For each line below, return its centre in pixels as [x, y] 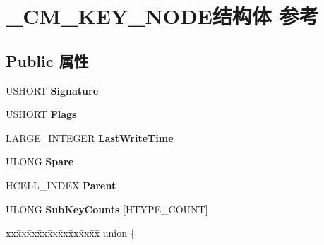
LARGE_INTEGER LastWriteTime [90, 137]
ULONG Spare [40, 161]
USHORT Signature [52, 90]
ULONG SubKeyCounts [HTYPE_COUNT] [107, 209]
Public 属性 [47, 60]
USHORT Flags [41, 114]
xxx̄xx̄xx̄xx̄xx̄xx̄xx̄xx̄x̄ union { [71, 233]
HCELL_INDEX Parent [61, 185]
